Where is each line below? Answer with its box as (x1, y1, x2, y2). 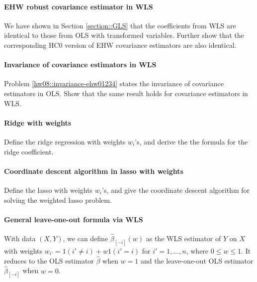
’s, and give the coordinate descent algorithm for (102, 184, 250, 195)
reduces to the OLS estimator (4, 255, 94, 266)
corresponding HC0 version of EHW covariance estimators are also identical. (4, 39, 237, 50)
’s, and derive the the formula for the (135, 136, 248, 146)
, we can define (63, 233, 108, 244)
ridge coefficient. (4, 146, 54, 156)
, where (186, 246, 209, 256)
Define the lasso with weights (4, 184, 93, 195)
